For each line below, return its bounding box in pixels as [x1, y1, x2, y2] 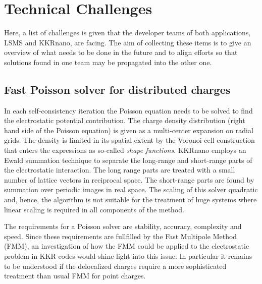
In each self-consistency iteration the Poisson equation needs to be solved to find [4, 105, 253, 116]
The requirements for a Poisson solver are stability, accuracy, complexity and [4, 221, 242, 232]
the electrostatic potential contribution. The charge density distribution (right [4, 115, 245, 126]
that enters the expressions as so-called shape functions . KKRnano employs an [4, 145, 246, 155]
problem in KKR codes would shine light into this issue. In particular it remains [4, 251, 252, 261]
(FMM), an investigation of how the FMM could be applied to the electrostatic [4, 241, 249, 251]
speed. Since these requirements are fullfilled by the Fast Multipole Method [4, 231, 237, 241]
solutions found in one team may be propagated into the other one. [4, 56, 212, 67]
